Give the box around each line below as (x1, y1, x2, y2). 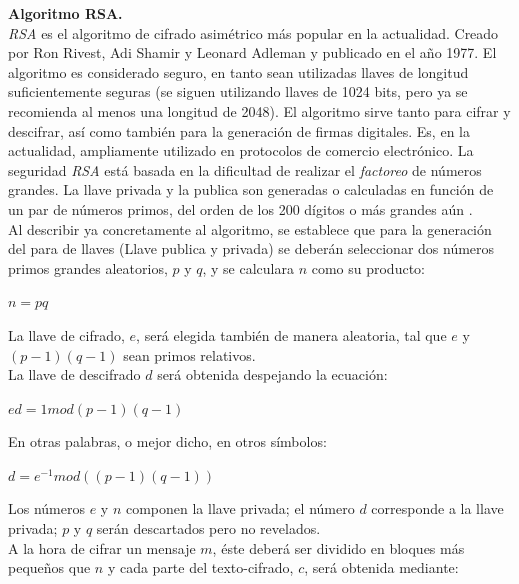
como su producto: (311, 257, 425, 278)
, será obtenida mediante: (304, 557, 459, 578)
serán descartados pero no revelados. (96, 518, 321, 539)
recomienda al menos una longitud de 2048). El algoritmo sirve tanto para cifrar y (8, 100, 511, 121)
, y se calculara (202, 257, 294, 278)
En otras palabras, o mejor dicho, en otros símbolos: (8, 431, 327, 452)
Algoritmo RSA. (8, 3, 123, 23)
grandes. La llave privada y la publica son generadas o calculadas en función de (8, 179, 494, 200)
